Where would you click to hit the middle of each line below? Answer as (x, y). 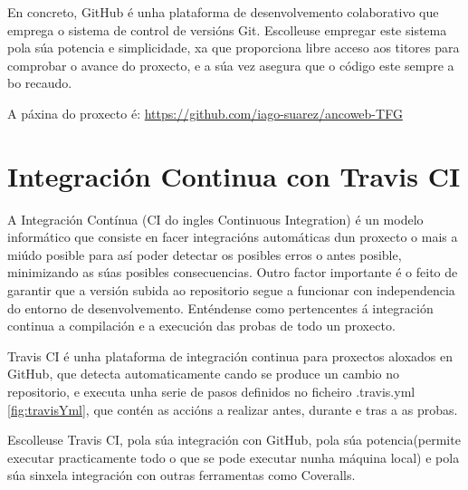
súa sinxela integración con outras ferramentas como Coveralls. (181, 475)
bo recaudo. (40, 83)
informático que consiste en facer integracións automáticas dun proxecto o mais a (233, 237)
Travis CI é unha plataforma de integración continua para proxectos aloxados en (230, 355)
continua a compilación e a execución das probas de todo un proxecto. (201, 326)
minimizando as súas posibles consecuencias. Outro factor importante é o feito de (233, 272)
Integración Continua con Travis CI (234, 175)
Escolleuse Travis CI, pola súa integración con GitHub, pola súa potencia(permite (234, 440)
